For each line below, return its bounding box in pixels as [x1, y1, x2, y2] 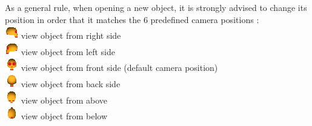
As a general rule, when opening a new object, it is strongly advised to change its [5, 1, 307, 13]
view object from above [21, 93, 108, 106]
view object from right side [21, 29, 121, 42]
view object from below [21, 110, 108, 122]
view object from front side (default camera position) [21, 61, 218, 74]
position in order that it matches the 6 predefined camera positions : [5, 13, 259, 25]
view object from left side [21, 45, 115, 58]
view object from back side [21, 77, 121, 90]
